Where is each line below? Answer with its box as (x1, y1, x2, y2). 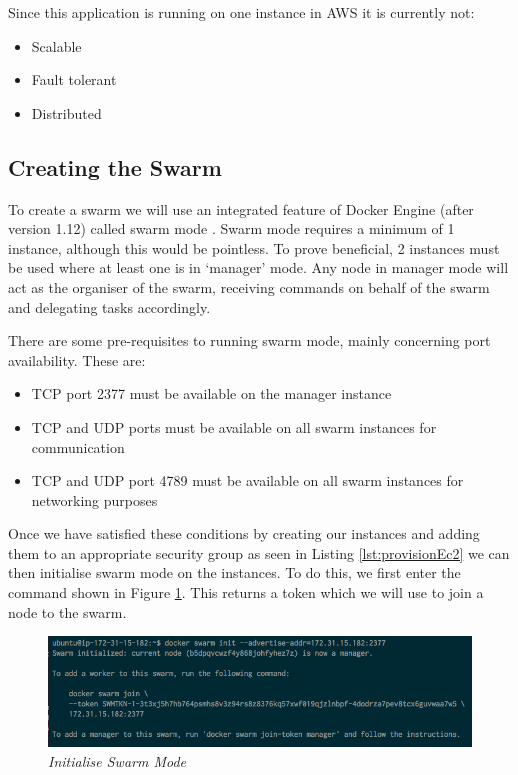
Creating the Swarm (8, 151, 222, 182)
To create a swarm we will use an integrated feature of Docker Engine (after (8, 198, 474, 219)
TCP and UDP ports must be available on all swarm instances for (31, 416, 437, 437)
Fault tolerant (31, 69, 117, 90)
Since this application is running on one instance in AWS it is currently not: (8, 2, 475, 22)
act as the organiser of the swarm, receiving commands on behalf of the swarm (8, 276, 490, 297)
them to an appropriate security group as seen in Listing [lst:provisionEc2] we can (8, 542, 510, 563)
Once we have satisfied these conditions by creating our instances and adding (8, 523, 480, 544)
